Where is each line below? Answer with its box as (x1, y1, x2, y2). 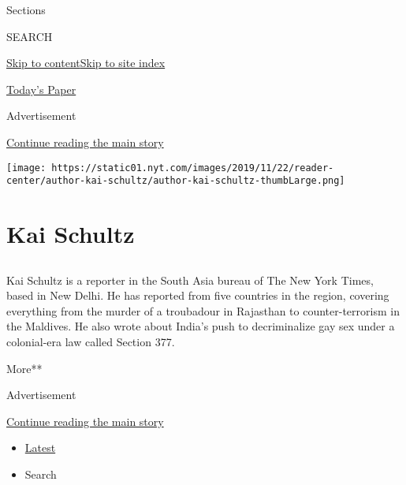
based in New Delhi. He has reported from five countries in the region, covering (6, 287, 389, 304)
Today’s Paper (6, 80, 76, 97)
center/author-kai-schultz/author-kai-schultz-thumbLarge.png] (6, 175, 345, 187)
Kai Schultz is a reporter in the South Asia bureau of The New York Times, (6, 271, 374, 288)
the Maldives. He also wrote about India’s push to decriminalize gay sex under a (6, 318, 395, 334)
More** (6, 360, 43, 376)
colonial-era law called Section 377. (6, 334, 175, 350)
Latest (24, 439, 56, 456)
